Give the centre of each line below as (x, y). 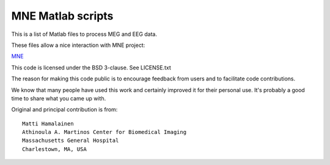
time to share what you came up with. (59, 98)
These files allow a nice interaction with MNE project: (78, 45)
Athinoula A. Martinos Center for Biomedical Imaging (104, 132)
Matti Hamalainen (48, 124)
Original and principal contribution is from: (64, 110)
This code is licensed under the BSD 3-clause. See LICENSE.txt (91, 68)
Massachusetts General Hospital (71, 141)
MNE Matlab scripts (62, 16)
